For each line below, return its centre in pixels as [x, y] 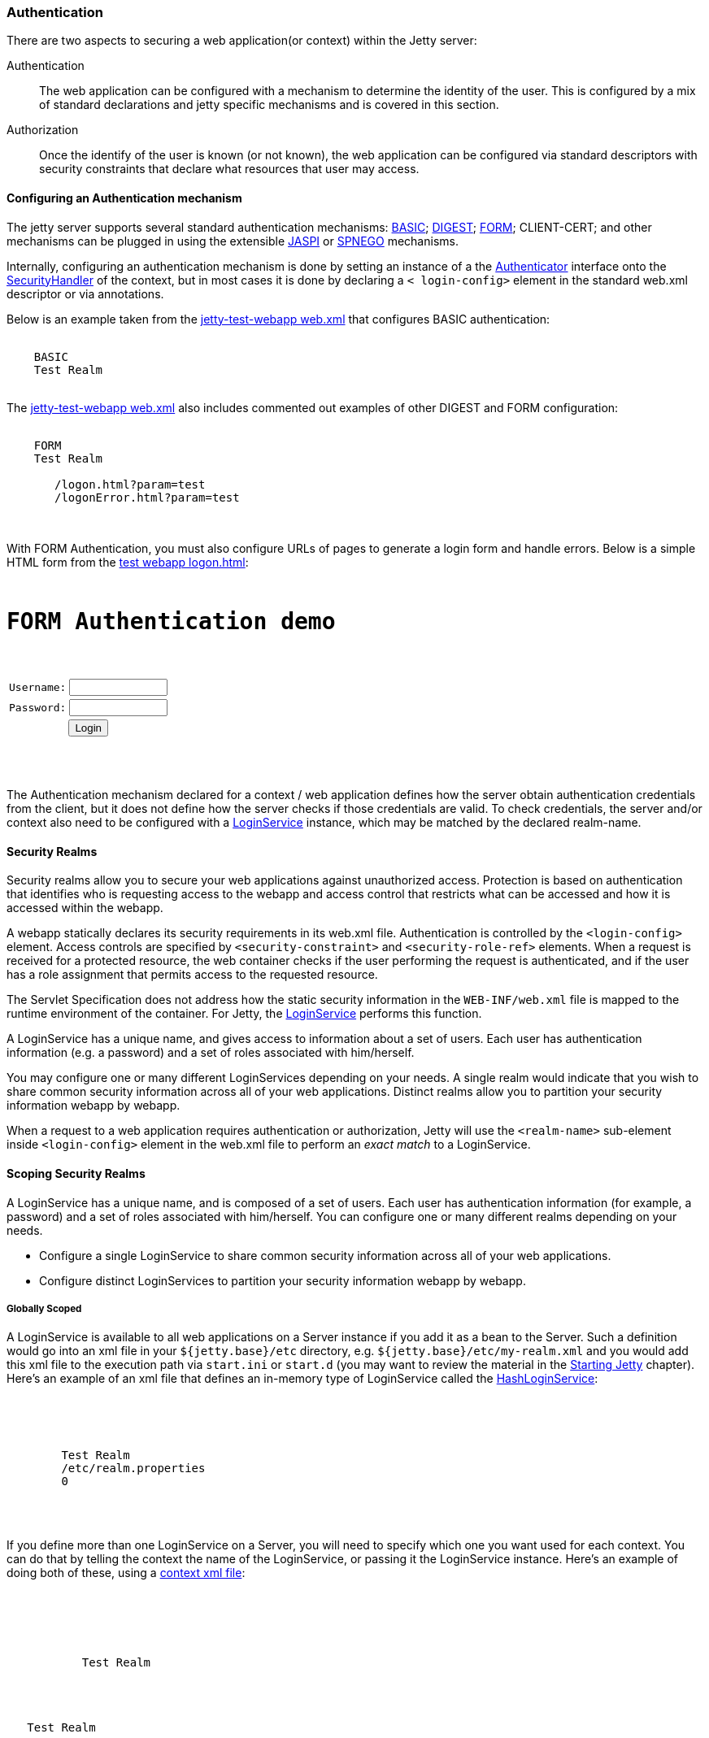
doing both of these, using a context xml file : [126, 1573]
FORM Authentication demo [171, 622]
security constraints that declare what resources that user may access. [229, 169]
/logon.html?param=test [130, 484]
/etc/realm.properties [133, 1469]
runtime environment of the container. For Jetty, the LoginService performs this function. [244, 1014]
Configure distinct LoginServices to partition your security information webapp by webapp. [283, 1280]
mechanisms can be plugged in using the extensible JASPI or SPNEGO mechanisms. [233, 241]
